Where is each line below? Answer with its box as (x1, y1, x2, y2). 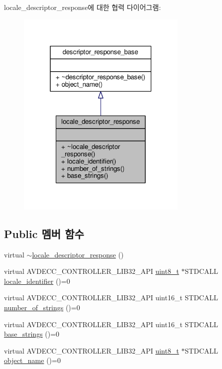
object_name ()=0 (4, 355, 61, 366)
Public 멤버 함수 (4, 226, 84, 241)
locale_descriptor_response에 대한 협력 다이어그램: (4, 2, 161, 12)
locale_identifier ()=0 (4, 275, 70, 286)
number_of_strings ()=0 (4, 302, 80, 312)
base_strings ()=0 (4, 329, 60, 339)
